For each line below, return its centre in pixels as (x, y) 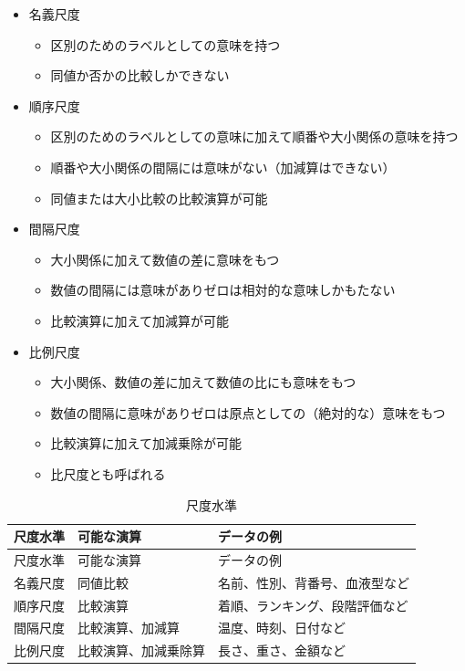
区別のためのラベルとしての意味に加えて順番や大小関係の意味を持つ (254, 136)
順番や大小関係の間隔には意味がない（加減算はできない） (223, 167)
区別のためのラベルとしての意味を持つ (165, 44)
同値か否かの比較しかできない (140, 75)
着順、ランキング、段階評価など (313, 605)
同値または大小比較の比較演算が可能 (159, 198)
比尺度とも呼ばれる (108, 473)
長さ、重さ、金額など (282, 650)
